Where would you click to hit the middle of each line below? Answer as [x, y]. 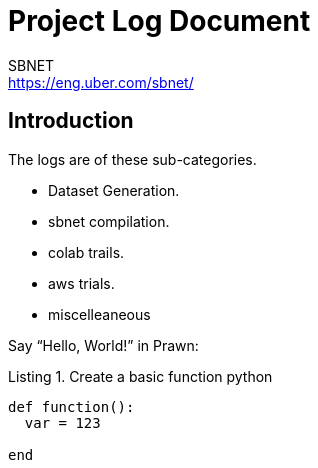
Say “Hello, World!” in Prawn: [103, 345]
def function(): [71, 406]
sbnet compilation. [109, 221]
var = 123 [62, 422]
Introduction [71, 121]
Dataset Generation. [114, 190]
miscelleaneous [99, 314]
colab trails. [86, 252]
